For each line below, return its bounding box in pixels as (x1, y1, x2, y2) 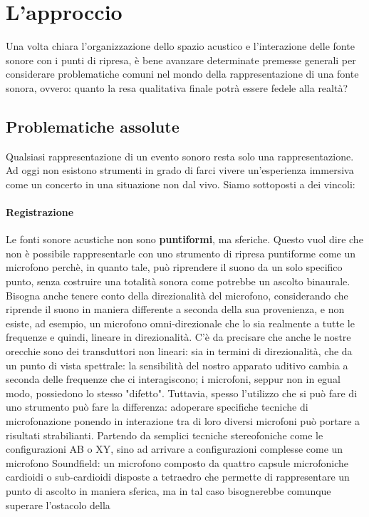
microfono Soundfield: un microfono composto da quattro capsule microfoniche (6, 455, 349, 470)
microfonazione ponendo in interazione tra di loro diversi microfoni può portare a (6, 414, 360, 428)
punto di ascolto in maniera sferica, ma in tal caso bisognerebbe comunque (6, 483, 331, 498)
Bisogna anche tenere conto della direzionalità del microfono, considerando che (6, 287, 348, 302)
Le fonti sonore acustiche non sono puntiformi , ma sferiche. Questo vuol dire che (6, 232, 363, 247)
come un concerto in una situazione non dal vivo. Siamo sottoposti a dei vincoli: (6, 176, 355, 191)
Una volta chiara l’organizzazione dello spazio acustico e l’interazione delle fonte (6, 39, 355, 53)
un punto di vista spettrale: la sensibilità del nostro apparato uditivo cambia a (6, 357, 348, 372)
